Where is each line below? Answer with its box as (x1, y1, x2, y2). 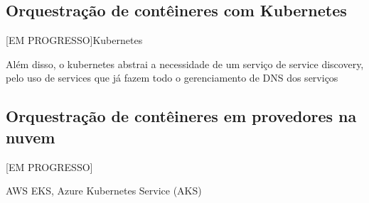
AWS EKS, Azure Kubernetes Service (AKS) (6, 183, 202, 198)
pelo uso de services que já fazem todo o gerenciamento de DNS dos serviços (6, 70, 338, 85)
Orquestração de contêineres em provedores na (6, 105, 357, 127)
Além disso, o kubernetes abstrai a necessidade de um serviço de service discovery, (6, 56, 364, 71)
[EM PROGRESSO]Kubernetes (6, 33, 143, 48)
